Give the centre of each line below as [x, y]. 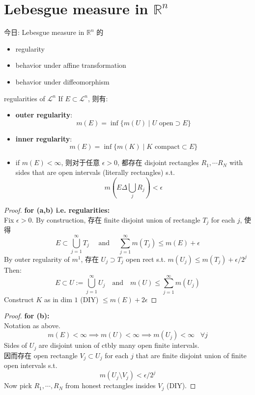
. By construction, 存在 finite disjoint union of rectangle [116, 219]
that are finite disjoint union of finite [191, 355]
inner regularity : [44, 138]
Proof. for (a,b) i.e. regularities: [57, 210]
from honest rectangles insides [111, 385]
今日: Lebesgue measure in [44, 32]
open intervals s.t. [31, 365]
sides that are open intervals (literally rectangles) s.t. [95, 172]
